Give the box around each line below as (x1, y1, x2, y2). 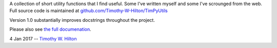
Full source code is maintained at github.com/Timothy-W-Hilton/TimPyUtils (9, 8, 168, 14)
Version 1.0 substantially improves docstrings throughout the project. (9, 17, 155, 23)
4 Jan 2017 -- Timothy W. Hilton (9, 35, 77, 41)
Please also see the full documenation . (9, 26, 92, 32)
